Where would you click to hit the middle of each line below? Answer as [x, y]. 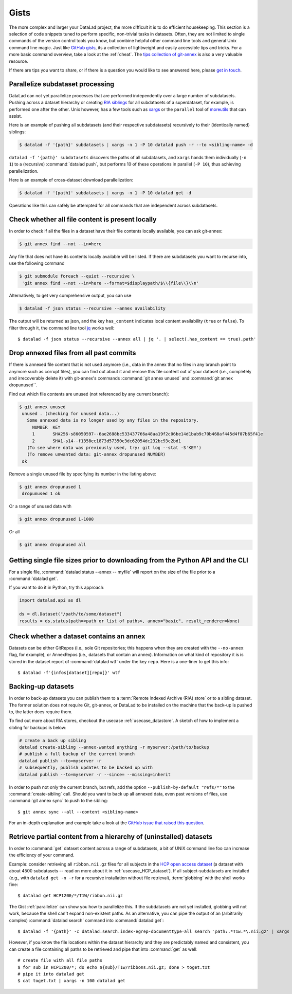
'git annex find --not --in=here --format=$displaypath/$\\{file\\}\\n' [110, 283]
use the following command [37, 263]
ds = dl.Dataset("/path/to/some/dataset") [71, 614]
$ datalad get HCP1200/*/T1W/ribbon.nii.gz [70, 896]
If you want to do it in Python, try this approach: [57, 587]
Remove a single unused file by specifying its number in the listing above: [83, 474]
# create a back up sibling [53, 740]
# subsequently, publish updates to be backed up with [86, 768]
